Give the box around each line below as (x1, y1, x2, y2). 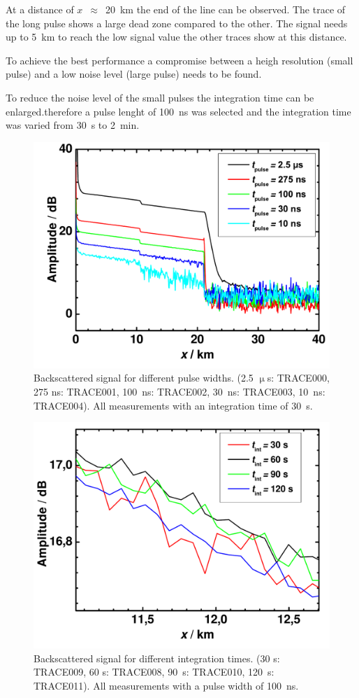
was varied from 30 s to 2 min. (6, 118, 140, 132)
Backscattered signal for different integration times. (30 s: (34, 650, 280, 665)
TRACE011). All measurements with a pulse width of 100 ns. (34, 678, 299, 692)
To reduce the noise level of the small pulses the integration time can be (6, 90, 314, 104)
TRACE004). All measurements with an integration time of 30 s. (34, 398, 313, 412)
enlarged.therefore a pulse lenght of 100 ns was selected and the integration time (6, 104, 351, 118)
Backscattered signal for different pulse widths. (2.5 (34, 370, 254, 385)
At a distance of (6, 2, 74, 16)
